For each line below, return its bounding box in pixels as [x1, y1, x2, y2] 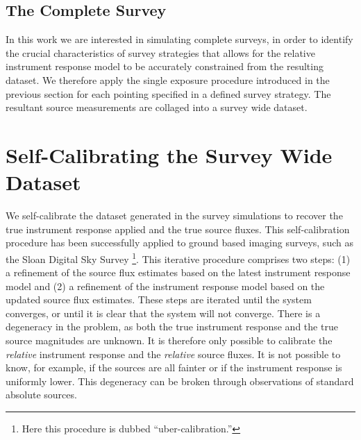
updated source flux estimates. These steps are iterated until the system [6, 292, 312, 307]
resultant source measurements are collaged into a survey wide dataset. [6, 100, 308, 115]
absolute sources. [6, 387, 77, 402]
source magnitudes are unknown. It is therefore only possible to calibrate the [6, 333, 333, 348]
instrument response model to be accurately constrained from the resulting [6, 59, 324, 74]
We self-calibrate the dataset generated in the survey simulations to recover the [6, 208, 343, 223]
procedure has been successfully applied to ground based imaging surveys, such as [6, 235, 353, 250]
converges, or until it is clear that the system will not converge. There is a [6, 305, 321, 320]
